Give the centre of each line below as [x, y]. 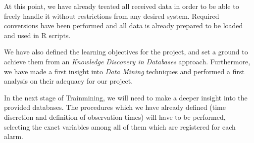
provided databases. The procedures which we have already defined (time [115, 107]
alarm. [14, 136]
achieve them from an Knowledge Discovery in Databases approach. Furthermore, [127, 61]
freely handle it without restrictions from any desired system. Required [112, 16]
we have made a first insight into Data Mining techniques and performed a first [124, 71]
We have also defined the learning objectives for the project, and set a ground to [126, 52]
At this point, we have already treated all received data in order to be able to [122, 6]
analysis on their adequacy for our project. [69, 81]
